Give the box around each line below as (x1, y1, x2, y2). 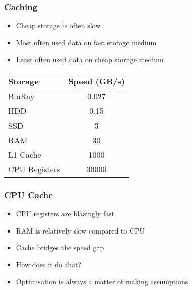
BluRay (8, 90, 35, 102)
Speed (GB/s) (68, 75, 125, 87)
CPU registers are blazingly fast (16, 208, 115, 219)
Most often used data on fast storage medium (16, 37, 157, 47)
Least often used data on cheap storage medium (16, 54, 164, 65)
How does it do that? (16, 259, 81, 269)
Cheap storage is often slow (16, 20, 101, 31)
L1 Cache (8, 149, 41, 160)
